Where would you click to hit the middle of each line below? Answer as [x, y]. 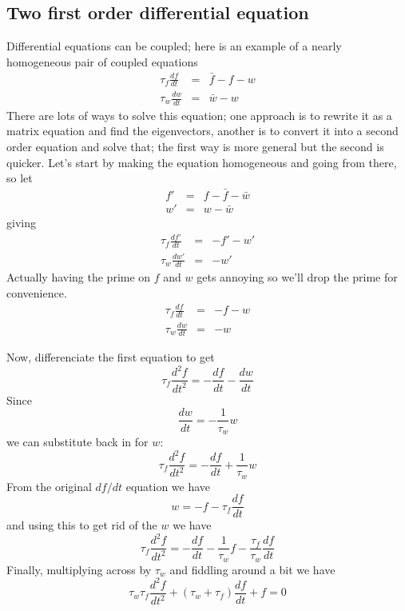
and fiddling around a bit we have [252, 569]
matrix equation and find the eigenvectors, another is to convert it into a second [202, 131]
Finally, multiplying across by [79, 569]
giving [21, 223]
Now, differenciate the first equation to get [111, 357]
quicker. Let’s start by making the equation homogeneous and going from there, [202, 162]
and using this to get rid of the [82, 525]
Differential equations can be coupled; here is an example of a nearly [174, 46]
